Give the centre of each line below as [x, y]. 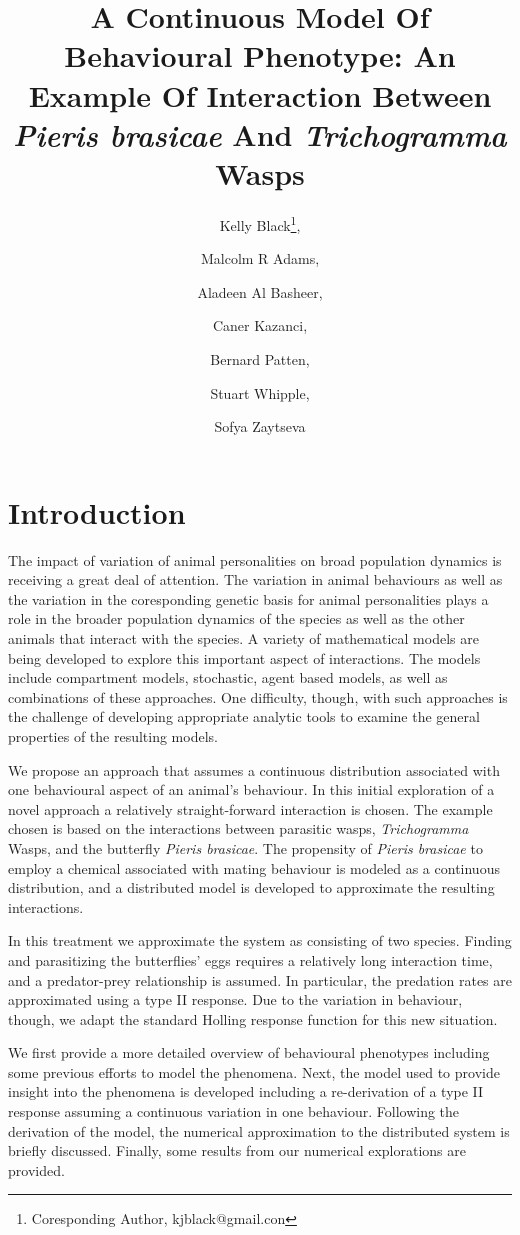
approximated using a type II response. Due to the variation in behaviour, [235, 999]
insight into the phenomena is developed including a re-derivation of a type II [246, 1091]
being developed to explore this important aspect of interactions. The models [244, 657]
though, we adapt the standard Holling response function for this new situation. [253, 1018]
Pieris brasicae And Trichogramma [260, 134]
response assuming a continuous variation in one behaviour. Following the [234, 1111]
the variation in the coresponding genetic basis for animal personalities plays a [248, 598]
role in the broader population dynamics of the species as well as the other [236, 618]
